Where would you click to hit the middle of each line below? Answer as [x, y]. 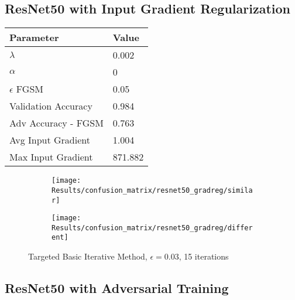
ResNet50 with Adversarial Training [117, 288]
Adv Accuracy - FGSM [56, 123]
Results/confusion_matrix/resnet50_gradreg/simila [152, 190]
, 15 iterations [204, 256]
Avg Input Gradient [50, 140]
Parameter [34, 37]
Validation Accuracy [51, 106]
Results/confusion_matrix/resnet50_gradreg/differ [152, 228]
